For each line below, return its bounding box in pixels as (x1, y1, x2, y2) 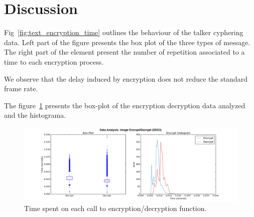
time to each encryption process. (4, 56, 104, 67)
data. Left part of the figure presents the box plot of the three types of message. (4, 37, 250, 47)
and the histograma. (4, 110, 66, 120)
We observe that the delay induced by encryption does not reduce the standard (4, 73, 247, 84)
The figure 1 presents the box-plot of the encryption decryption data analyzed (4, 100, 245, 110)
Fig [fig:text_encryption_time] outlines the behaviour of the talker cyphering (4, 27, 243, 38)
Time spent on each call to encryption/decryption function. (24, 203, 207, 213)
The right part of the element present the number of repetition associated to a (4, 47, 245, 57)
